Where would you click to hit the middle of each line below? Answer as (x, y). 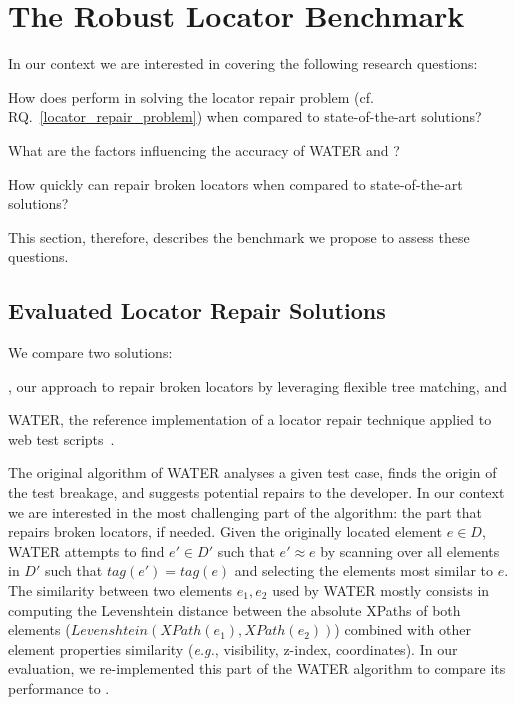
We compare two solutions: (90, 352)
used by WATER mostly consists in (381, 590)
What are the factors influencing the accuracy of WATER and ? (204, 149)
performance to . (59, 687)
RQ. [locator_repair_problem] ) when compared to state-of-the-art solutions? (245, 116)
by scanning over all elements (410, 550)
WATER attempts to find (86, 550)
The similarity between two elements (120, 590)
